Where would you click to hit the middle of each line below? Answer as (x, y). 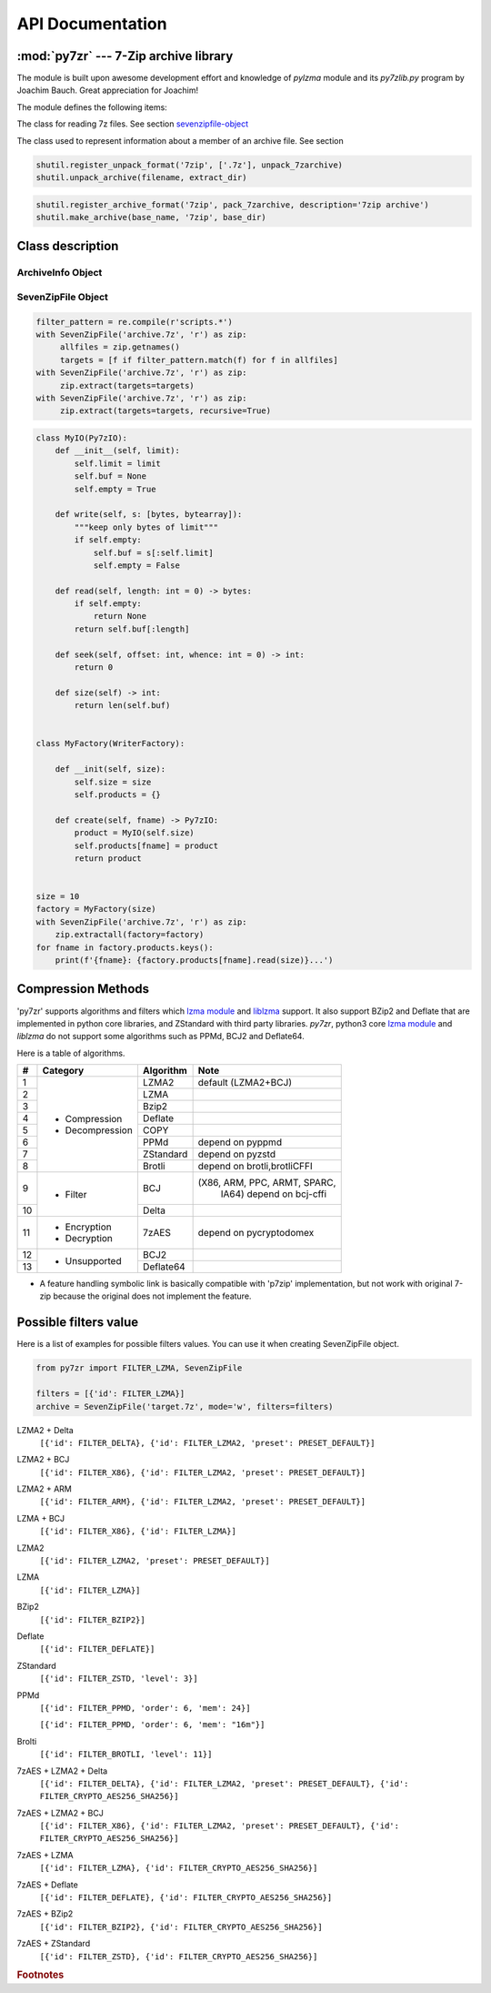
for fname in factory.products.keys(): (125, 947)
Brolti (27, 1741)
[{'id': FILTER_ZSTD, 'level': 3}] (119, 1679)
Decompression (99, 1130)
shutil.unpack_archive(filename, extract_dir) (141, 177)
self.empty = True (115, 489)
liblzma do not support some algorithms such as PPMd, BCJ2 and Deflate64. (160, 1037)
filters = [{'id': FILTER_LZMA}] (110, 1394)
